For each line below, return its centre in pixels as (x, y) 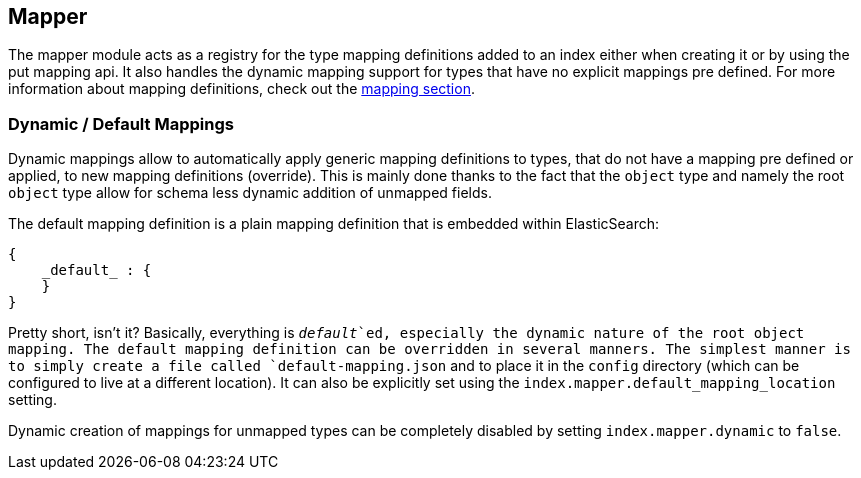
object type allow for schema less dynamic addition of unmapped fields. (250, 193)
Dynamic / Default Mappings (121, 123)
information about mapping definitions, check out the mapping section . (241, 89)
